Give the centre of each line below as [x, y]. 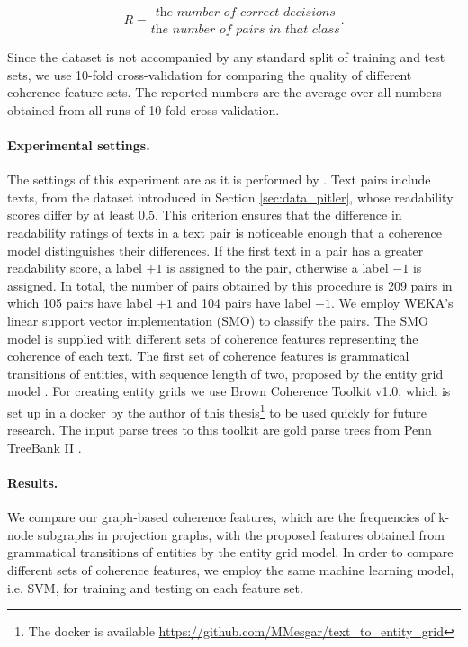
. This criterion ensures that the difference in [279, 215]
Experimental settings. [79, 145]
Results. [33, 482]
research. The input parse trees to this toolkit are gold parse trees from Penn [220, 430]
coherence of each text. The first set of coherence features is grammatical [208, 356]
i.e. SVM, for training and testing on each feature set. [155, 587]
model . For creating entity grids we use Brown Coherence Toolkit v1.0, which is [229, 391]
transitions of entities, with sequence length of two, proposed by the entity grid [225, 373]
